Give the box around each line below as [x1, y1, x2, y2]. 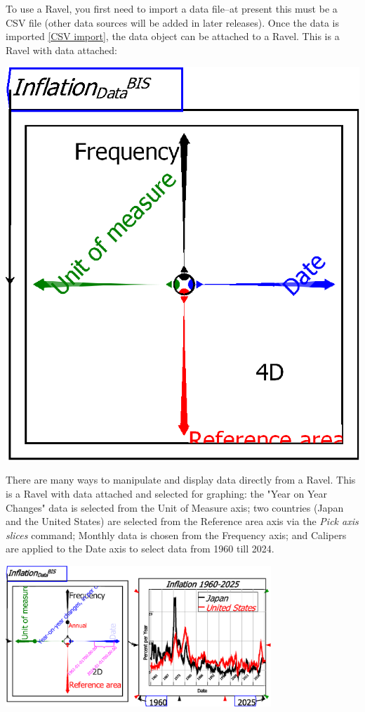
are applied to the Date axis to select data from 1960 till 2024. [6, 541, 274, 556]
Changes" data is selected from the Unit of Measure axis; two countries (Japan [6, 500, 344, 514]
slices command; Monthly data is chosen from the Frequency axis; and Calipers [6, 527, 347, 542]
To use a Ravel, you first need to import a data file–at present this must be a [6, 1, 338, 15]
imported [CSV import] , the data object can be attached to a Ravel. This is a [6, 29, 340, 44]
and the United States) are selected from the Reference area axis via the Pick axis [6, 514, 359, 529]
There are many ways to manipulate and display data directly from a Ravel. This [6, 472, 356, 487]
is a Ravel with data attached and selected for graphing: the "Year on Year [6, 486, 328, 500]
